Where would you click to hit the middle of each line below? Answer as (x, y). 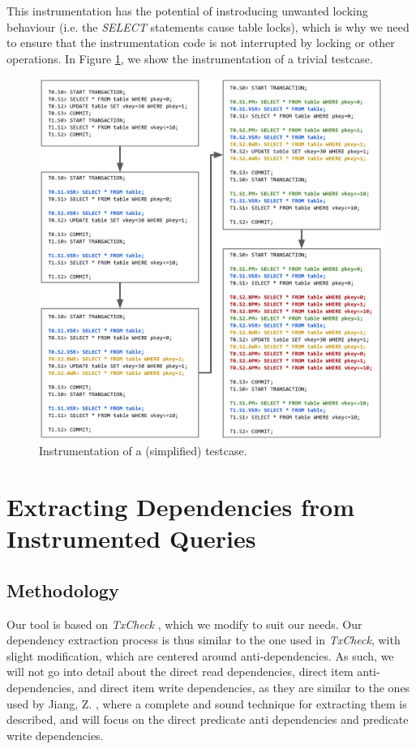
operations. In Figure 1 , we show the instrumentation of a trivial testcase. (190, 58)
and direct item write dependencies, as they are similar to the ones (244, 687)
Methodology (63, 590)
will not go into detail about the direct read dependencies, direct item (180, 672)
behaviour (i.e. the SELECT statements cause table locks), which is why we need (208, 26)
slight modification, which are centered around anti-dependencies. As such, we (200, 655)
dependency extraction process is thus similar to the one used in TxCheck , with (204, 640)
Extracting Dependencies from (180, 507)
